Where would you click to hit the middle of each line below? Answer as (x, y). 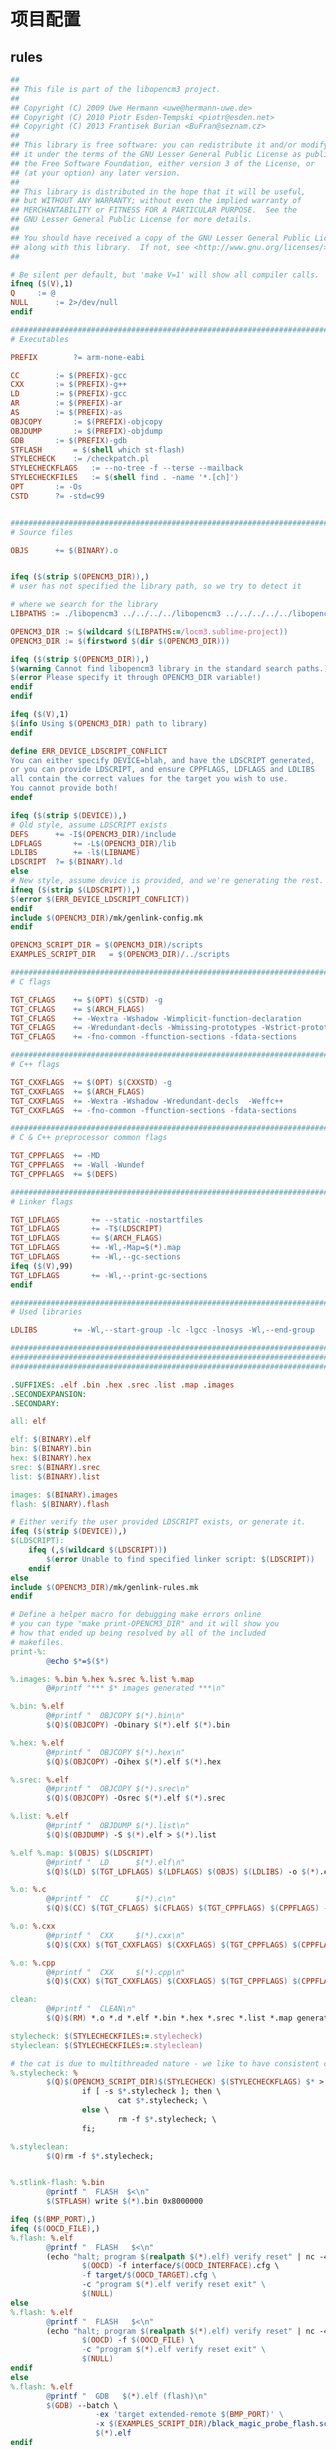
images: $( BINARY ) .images (64, 1495)
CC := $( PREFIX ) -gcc (69, 375)
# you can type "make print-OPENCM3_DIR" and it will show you (145, 1624)
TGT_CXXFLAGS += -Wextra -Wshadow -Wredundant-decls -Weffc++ (147, 1101)
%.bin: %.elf (37, 1706)
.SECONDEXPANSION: (48, 1394)
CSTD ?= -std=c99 (57, 496)
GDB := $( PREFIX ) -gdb (69, 440)
